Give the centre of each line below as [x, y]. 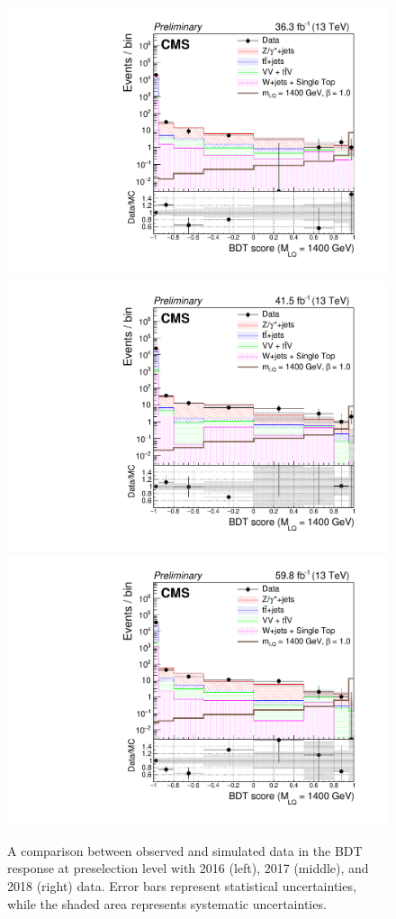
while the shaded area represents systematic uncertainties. [167, 903]
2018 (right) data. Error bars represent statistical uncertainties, [182, 885]
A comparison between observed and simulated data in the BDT [185, 850]
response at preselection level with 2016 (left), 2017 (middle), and [188, 868]
